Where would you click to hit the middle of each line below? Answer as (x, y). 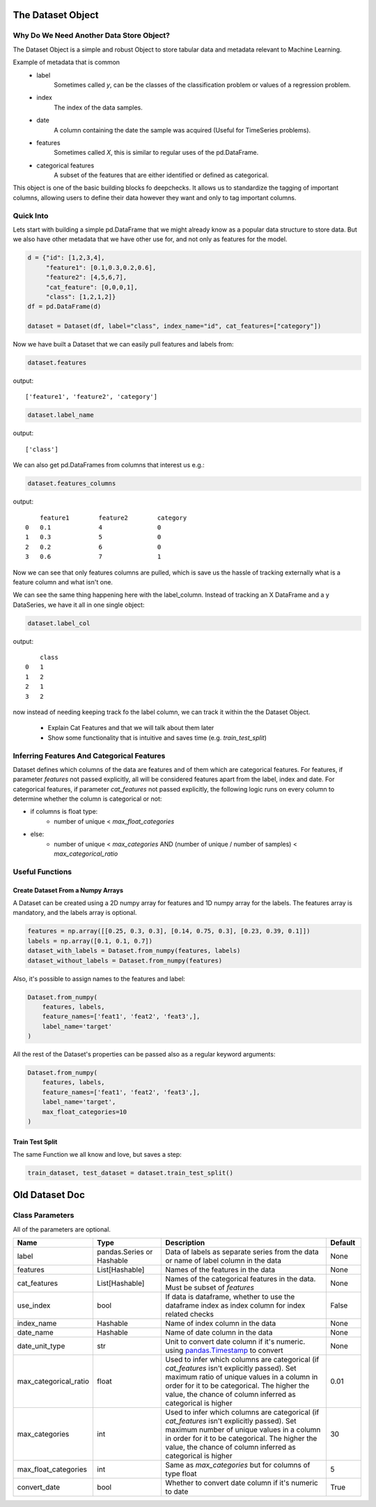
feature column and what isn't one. (63, 582)
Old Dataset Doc (49, 1195)
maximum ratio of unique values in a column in (242, 1377)
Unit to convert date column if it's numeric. (235, 1342)
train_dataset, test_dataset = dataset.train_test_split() (130, 1173)
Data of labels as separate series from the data (242, 1252)
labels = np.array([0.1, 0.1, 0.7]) (90, 941)
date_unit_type (41, 1346)
